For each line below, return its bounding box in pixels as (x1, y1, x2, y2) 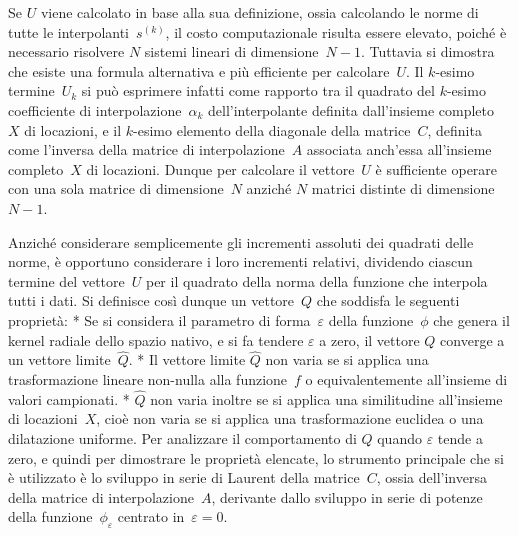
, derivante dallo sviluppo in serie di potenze (211, 486, 483, 507)
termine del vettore (8, 270, 125, 291)
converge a (440, 329, 505, 350)
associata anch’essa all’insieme (306, 139, 492, 160)
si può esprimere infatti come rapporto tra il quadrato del (81, 80, 435, 101)
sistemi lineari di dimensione (144, 41, 319, 62)
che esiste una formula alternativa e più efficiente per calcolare (8, 60, 390, 81)
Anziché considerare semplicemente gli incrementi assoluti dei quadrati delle (8, 231, 474, 252)
